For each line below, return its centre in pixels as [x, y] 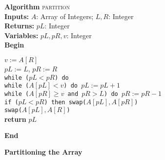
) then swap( [65, 102]
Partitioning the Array [43, 152]
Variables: [21, 35]
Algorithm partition [37, 6]
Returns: [20, 26]
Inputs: [17, 16]
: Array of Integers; [65, 16]
